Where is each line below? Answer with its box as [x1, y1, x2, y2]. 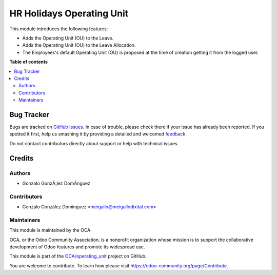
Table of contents [9, 59, 48, 65]
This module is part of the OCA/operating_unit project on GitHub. [9, 253, 147, 259]
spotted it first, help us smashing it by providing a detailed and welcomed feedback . [9, 131, 187, 137]
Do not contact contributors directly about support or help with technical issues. [9, 140, 179, 146]
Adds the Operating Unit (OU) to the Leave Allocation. [22, 42, 136, 48]
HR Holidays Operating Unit [9, 8, 129, 19]
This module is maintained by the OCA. [9, 227, 92, 233]
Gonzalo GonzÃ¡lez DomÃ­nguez [22, 180, 91, 186]
